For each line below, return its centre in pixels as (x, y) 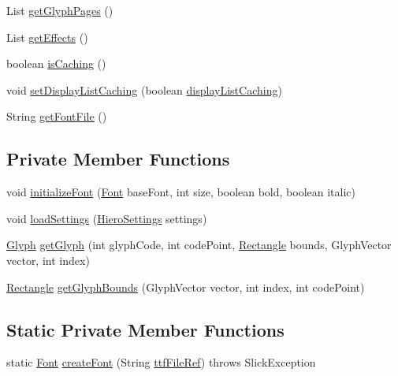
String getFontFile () (57, 116)
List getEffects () (47, 37)
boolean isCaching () (56, 63)
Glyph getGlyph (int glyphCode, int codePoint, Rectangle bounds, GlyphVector (199, 245)
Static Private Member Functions (145, 329)
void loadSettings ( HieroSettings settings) (107, 218)
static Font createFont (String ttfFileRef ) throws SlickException (161, 362)
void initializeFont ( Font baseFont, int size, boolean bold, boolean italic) (181, 192)
